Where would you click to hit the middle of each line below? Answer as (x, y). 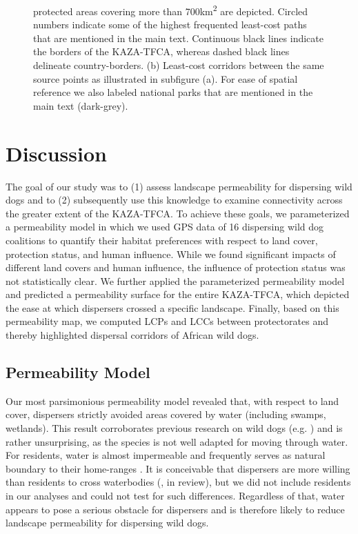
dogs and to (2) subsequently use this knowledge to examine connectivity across (174, 200)
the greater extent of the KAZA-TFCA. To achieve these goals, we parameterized (178, 213)
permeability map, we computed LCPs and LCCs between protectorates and (167, 321)
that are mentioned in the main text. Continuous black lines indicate (178, 38)
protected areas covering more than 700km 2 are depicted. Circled (171, 10)
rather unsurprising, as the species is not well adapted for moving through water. (177, 441)
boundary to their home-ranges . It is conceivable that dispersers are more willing (178, 468)
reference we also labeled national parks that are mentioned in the (173, 92)
